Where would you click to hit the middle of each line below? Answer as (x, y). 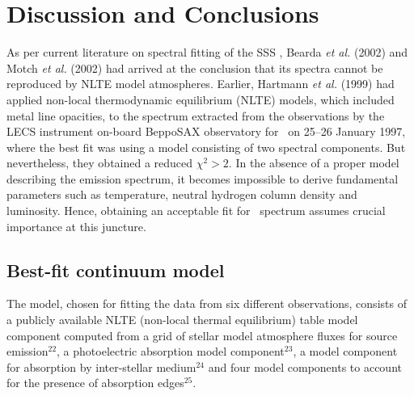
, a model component (345, 351)
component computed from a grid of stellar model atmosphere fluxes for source (202, 335)
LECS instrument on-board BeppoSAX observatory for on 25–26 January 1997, (206, 131)
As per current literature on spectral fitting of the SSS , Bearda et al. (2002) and (207, 52)
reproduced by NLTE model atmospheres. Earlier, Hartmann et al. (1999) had (201, 84)
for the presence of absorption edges (95, 383)
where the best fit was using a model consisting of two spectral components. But (206, 147)
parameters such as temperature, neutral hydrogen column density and (182, 194)
